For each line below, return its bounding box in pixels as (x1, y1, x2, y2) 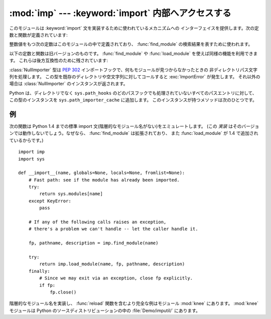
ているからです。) (9, 137, 44, 143)
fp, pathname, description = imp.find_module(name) (28, 240, 159, 246)
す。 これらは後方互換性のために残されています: (9, 58, 108, 64)
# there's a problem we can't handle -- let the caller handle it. (28, 226, 198, 232)
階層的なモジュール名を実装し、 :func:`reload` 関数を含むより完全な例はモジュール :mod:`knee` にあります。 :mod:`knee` (9, 300, 258, 306)
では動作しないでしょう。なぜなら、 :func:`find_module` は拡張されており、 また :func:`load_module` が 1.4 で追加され (13, 130, 258, 136)
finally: (28, 268, 50, 274)
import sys (18, 156, 45, 162)
